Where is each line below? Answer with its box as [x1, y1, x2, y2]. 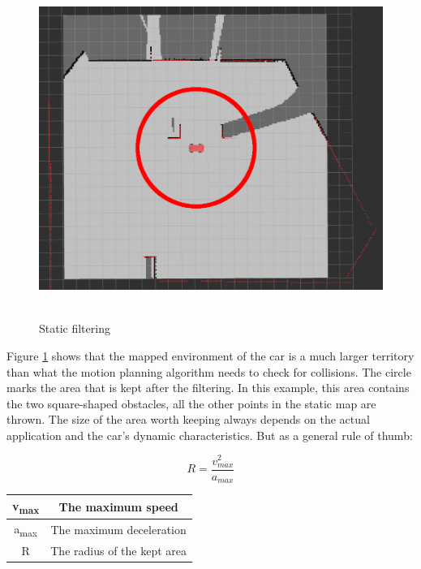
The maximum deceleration [50, 521, 187, 538]
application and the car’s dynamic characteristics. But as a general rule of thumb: [6, 426, 413, 443]
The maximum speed [58, 498, 178, 515]
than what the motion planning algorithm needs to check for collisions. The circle [6, 363, 411, 380]
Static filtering [39, 320, 110, 337]
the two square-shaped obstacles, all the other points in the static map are [6, 394, 376, 412]
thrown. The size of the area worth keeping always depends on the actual [6, 411, 370, 428]
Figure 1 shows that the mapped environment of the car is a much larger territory [6, 347, 415, 364]
